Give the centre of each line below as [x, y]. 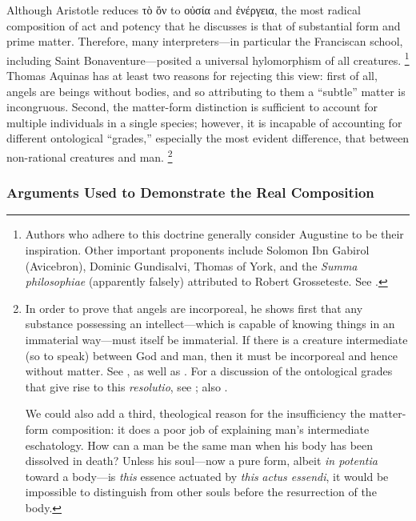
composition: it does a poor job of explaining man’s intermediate [210, 429]
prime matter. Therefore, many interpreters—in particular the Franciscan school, [205, 41]
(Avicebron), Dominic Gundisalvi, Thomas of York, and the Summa [191, 265]
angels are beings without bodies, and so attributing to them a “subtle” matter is [206, 91]
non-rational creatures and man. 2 [90, 156]
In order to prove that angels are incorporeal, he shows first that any [194, 308]
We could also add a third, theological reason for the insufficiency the [195, 413]
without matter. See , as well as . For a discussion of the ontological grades [209, 371]
